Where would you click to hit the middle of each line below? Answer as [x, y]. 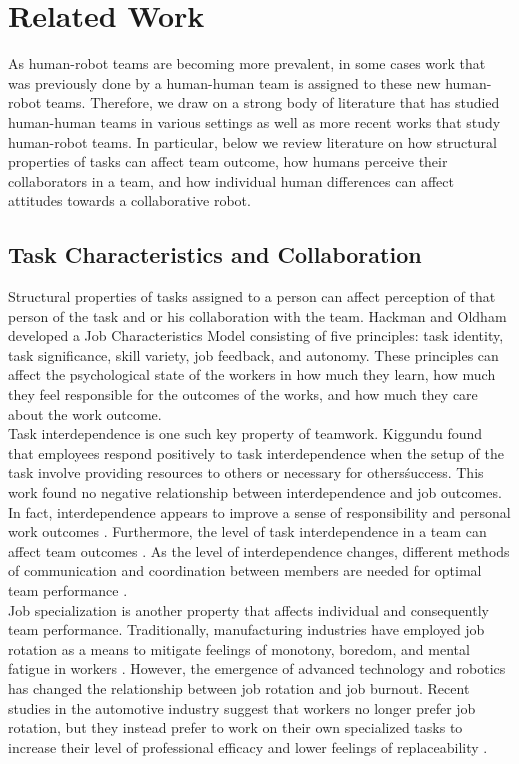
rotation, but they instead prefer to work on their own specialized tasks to [235, 727]
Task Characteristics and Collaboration [215, 254]
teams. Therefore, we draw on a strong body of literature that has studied [272, 102]
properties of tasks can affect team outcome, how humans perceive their [228, 161]
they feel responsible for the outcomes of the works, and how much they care [243, 394]
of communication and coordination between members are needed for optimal [245, 570]
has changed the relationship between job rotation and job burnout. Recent [239, 687]
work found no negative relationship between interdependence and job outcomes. [255, 492]
